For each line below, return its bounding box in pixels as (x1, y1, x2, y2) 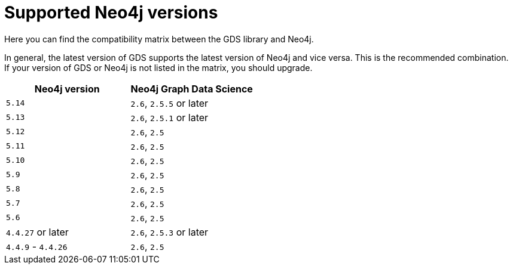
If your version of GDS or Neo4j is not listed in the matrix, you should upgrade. (4, 62, 313, 73)
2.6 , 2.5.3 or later (130, 225, 209, 238)
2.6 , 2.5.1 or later (130, 111, 209, 123)
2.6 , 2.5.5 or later (130, 97, 209, 109)
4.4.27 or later (6, 225, 69, 238)
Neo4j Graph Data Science (130, 82, 253, 95)
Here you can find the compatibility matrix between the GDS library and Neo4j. (4, 33, 314, 44)
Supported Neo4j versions (4, 2, 218, 23)
